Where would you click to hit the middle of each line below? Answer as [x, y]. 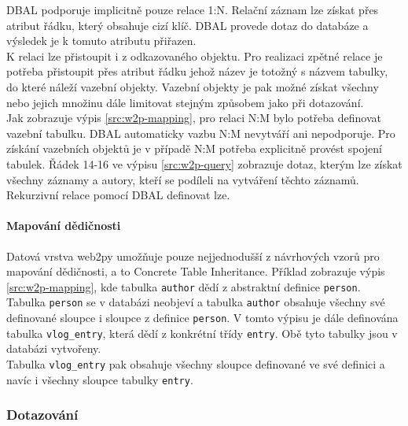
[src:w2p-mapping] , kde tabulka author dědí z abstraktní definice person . [184, 286]
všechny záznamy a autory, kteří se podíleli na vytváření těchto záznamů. [183, 179]
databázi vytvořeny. [54, 348]
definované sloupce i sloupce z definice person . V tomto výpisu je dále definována [202, 318]
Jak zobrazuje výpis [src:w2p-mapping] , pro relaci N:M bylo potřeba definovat [194, 118]
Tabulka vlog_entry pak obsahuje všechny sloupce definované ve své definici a [196, 363]
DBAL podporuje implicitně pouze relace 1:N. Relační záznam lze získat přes [193, 9]
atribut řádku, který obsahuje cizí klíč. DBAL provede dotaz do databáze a [187, 25]
